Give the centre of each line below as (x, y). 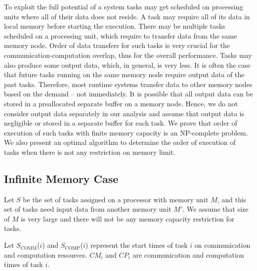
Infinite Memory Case (61, 178)
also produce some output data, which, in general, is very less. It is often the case (127, 65)
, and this (232, 199)
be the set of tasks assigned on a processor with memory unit (116, 199)
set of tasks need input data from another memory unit (88, 209)
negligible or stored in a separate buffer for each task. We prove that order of (121, 123)
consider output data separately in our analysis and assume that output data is (124, 113)
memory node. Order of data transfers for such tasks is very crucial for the (117, 45)
